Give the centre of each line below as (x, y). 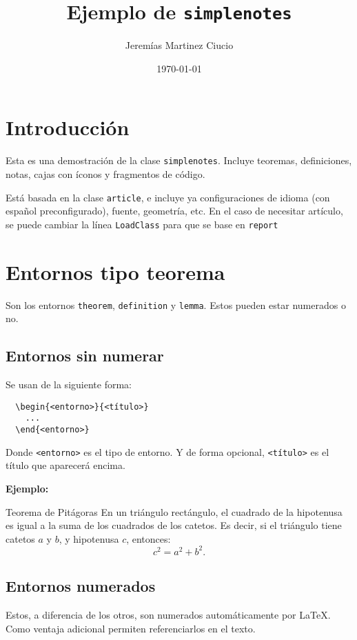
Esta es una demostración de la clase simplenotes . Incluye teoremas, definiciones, (179, 160)
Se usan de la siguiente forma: (69, 384)
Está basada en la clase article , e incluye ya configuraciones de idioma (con (168, 197)
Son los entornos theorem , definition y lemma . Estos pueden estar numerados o (176, 304)
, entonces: (149, 538)
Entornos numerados (81, 586)
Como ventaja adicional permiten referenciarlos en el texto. (131, 628)
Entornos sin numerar (85, 356)
